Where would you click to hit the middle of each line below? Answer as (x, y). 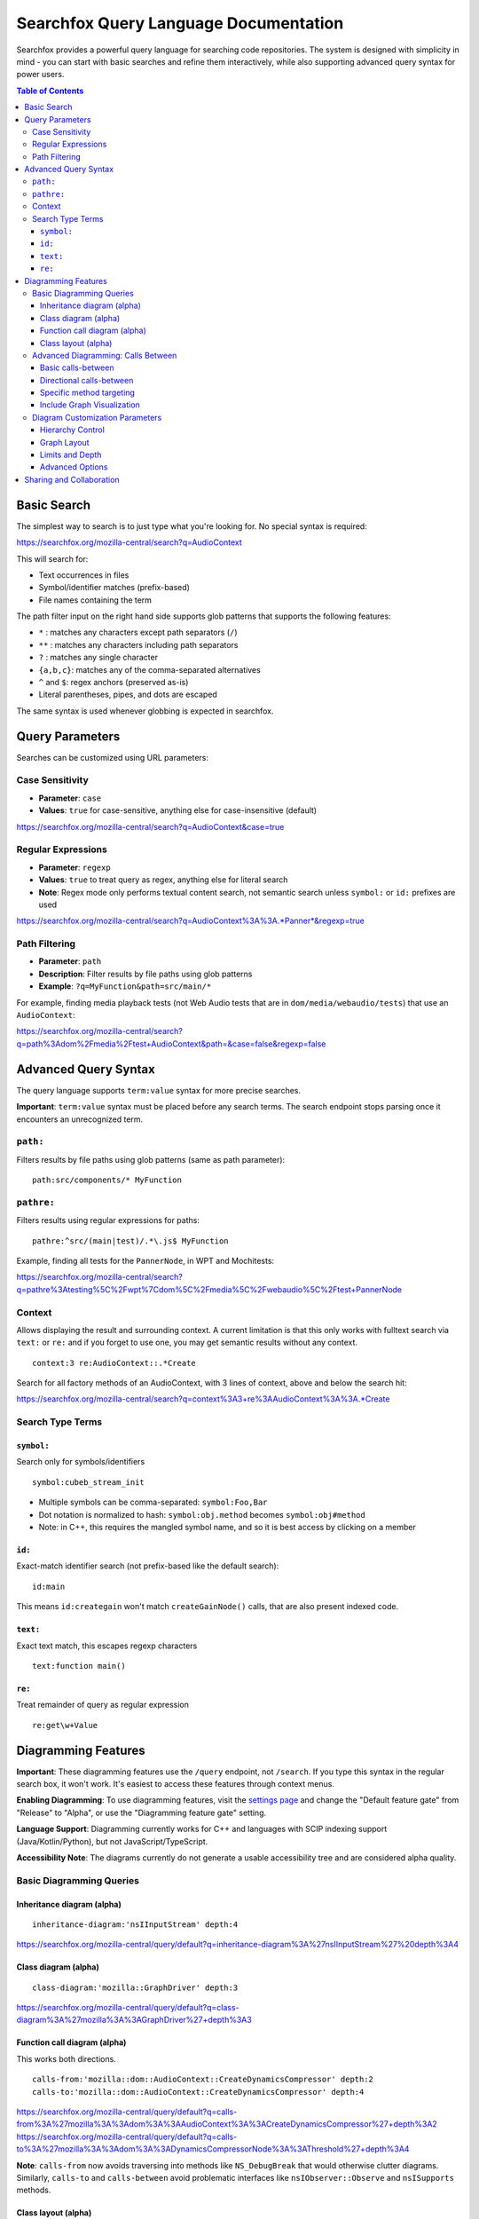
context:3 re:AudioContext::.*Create (114, 1363)
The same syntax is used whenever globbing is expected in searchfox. (145, 711)
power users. (40, 75)
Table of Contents (50, 91)
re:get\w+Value (65, 1725)
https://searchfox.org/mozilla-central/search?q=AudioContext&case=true (150, 826)
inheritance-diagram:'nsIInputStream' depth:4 (135, 1924)
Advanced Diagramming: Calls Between (105, 355)
